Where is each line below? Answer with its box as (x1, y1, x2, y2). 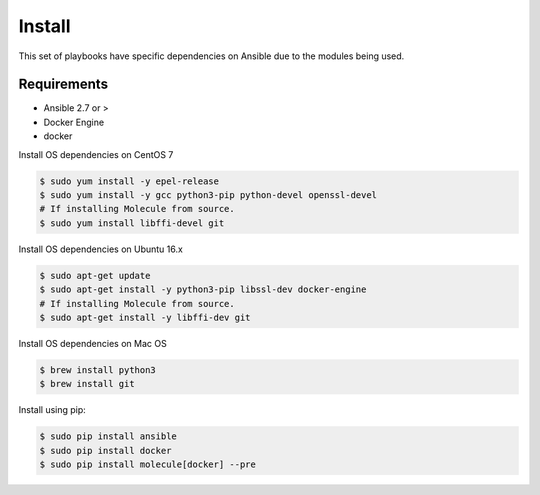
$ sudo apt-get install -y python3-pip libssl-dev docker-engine (39, 284, 367, 295)
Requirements (18, 76, 109, 93)
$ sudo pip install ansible (39, 431, 177, 442)
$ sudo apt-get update (39, 270, 151, 281)
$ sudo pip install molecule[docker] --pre (39, 459, 257, 470)
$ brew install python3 (39, 364, 157, 375)
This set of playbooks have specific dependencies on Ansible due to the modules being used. (18, 50, 405, 62)
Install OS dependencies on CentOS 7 (18, 148, 174, 160)
